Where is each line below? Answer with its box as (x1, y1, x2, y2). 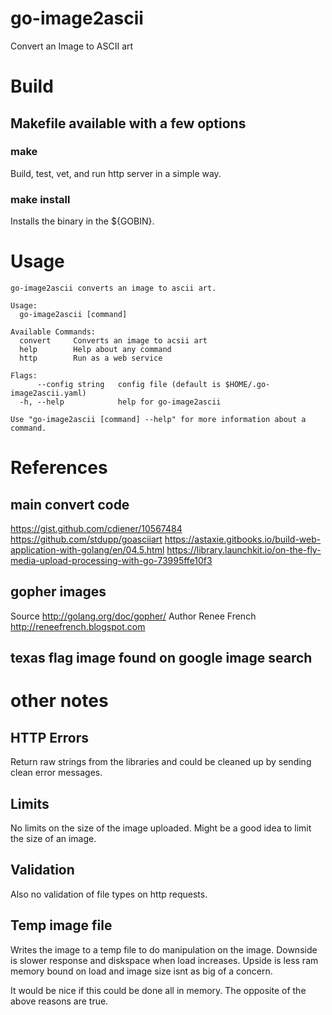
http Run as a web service (19, 353, 163, 364)
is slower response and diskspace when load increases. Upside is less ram (10, 954, 319, 966)
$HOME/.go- (224, 380, 271, 390)
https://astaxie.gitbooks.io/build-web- (164, 533, 322, 546)
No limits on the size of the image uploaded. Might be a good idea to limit (10, 822, 312, 834)
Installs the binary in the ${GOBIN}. (10, 215, 155, 227)
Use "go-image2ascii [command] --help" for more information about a (10, 415, 307, 425)
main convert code (10, 496, 130, 513)
